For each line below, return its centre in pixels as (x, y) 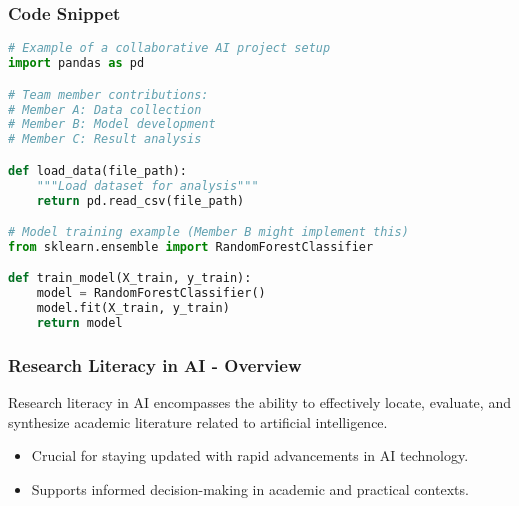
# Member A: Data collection (105, 109)
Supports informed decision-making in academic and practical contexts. (250, 488)
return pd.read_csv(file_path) (140, 200)
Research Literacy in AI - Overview (155, 364)
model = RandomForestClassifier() (151, 293)
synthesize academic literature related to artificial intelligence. (198, 421)
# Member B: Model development (112, 124)
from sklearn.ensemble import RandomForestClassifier (191, 246)
